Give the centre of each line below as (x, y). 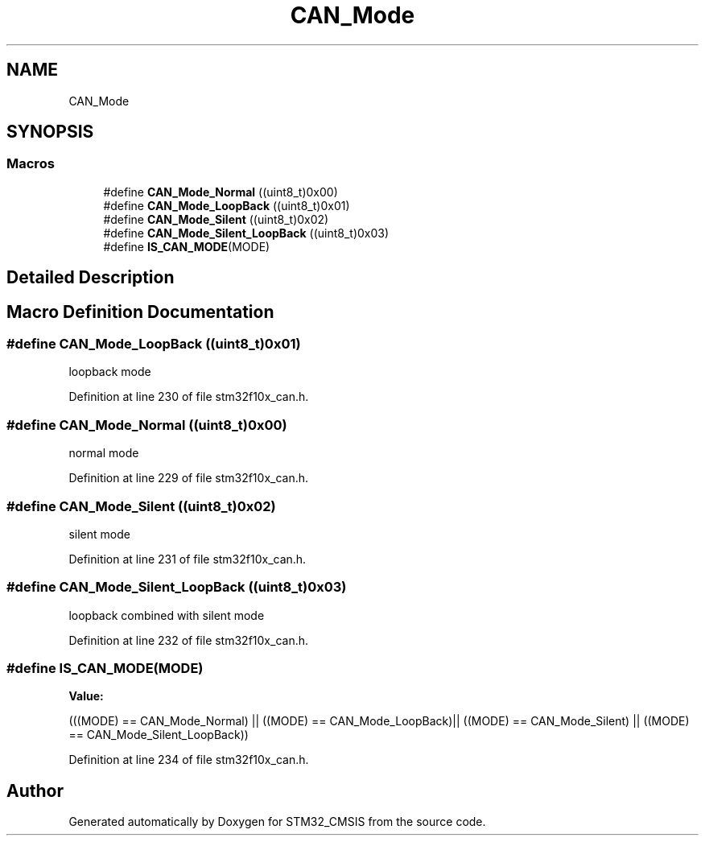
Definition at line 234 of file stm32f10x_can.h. (189, 760)
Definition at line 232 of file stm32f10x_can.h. (188, 640)
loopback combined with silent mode (167, 615)
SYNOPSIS (50, 132)
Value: (86, 696)
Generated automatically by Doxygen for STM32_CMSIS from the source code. (277, 822)
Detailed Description (91, 278)
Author (35, 790)
